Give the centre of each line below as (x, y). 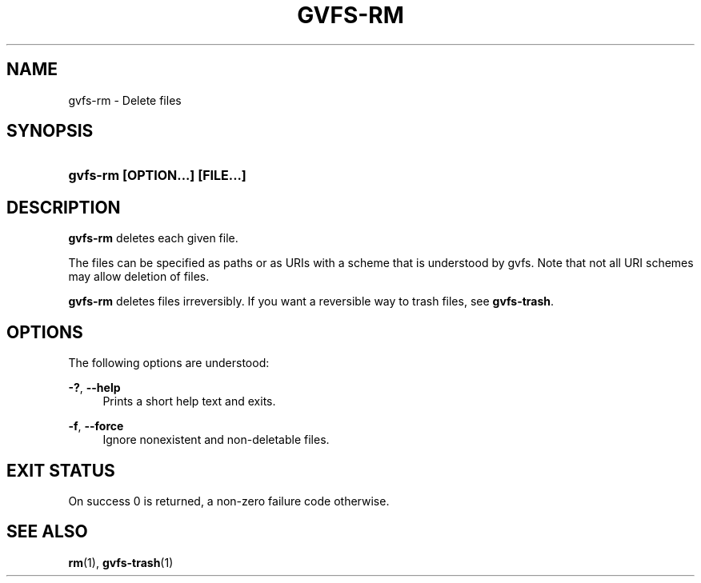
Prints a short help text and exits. (189, 401)
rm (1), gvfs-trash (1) (121, 562)
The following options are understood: (169, 363)
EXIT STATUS (61, 470)
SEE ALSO (47, 532)
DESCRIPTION (64, 207)
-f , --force (96, 426)
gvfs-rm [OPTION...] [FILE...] (157, 176)
